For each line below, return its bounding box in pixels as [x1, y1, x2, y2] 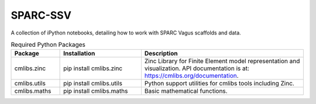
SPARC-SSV [11, 9, 71, 22]
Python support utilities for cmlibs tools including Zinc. [144, 79, 295, 88]
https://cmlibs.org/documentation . [144, 72, 239, 80]
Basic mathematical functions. [144, 87, 228, 95]
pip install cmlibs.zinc [63, 64, 123, 72]
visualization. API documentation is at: [144, 64, 250, 72]
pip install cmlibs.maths [63, 87, 128, 95]
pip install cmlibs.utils [63, 79, 123, 88]
